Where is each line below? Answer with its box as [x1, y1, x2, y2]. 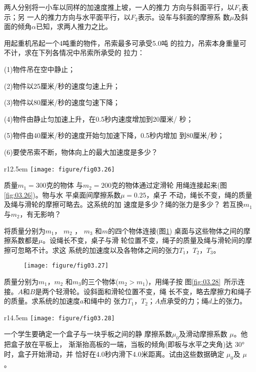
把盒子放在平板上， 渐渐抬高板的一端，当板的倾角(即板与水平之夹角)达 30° [4, 339, 245, 349]
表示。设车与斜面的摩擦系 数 [138, 11, 230, 22]
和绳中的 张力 [83, 296, 128, 306]
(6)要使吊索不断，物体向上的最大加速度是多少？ [4, 146, 158, 157]
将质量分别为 [4, 225, 45, 236]
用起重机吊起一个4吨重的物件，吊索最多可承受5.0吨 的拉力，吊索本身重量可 [4, 37, 247, 48]
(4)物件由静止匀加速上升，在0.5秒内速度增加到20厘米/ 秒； [4, 113, 193, 124]
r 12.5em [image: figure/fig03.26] [4, 163, 115, 173]
